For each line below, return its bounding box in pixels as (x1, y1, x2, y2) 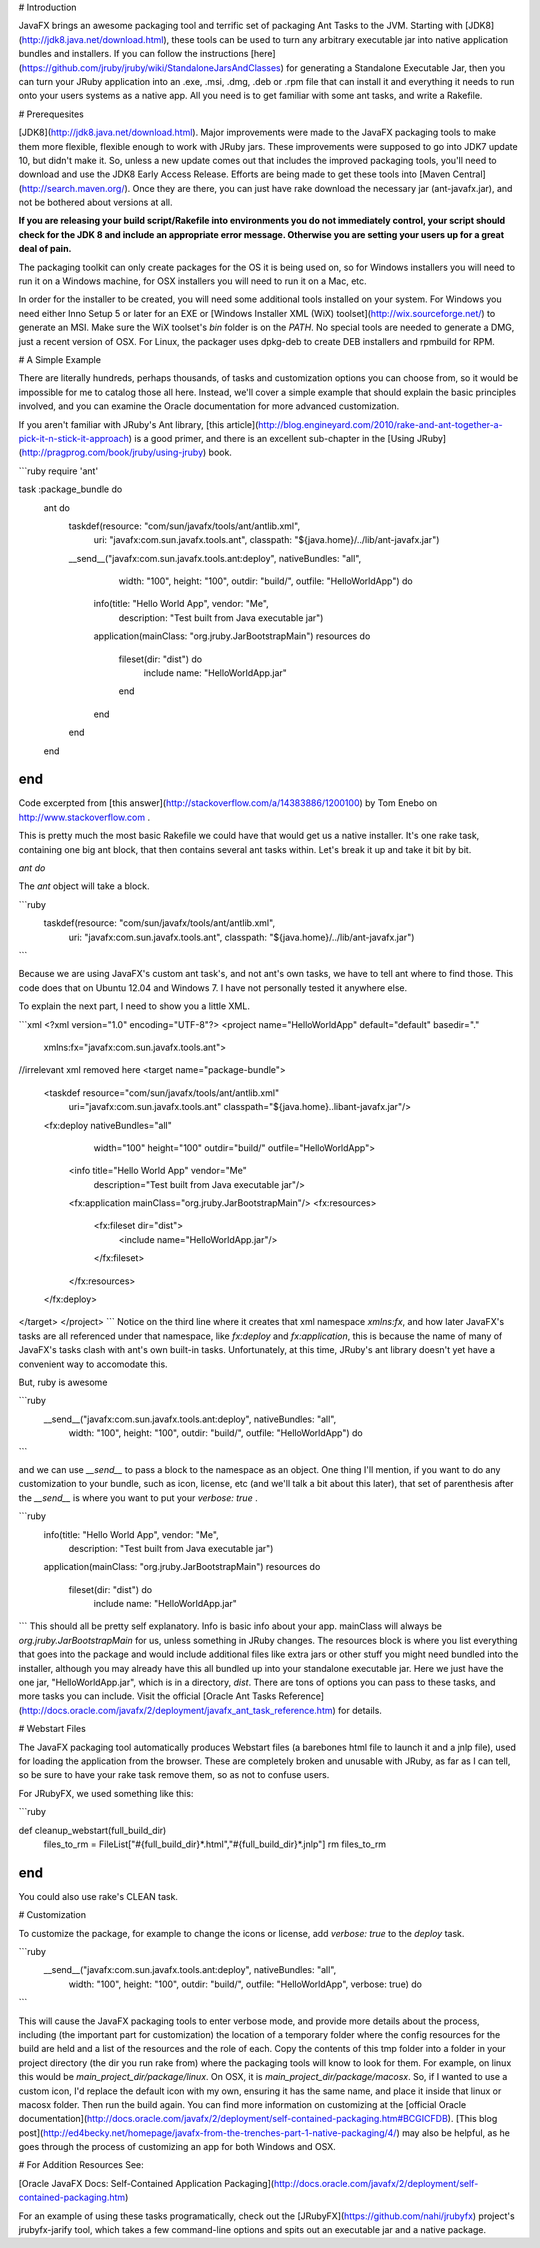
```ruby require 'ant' (18, 465, 99, 477)
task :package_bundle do (18, 483, 123, 495)
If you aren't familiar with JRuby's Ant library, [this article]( (18, 418, 259, 430)
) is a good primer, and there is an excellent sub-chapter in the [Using (128, 432, 415, 444)
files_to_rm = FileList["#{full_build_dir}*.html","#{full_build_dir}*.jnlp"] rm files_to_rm (43, 1838, 387, 1850)
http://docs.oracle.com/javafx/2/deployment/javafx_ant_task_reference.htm (21, 1704, 333, 1716)
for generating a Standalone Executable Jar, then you (286, 61, 506, 74)
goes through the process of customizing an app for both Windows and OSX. (18, 2141, 337, 2153)
